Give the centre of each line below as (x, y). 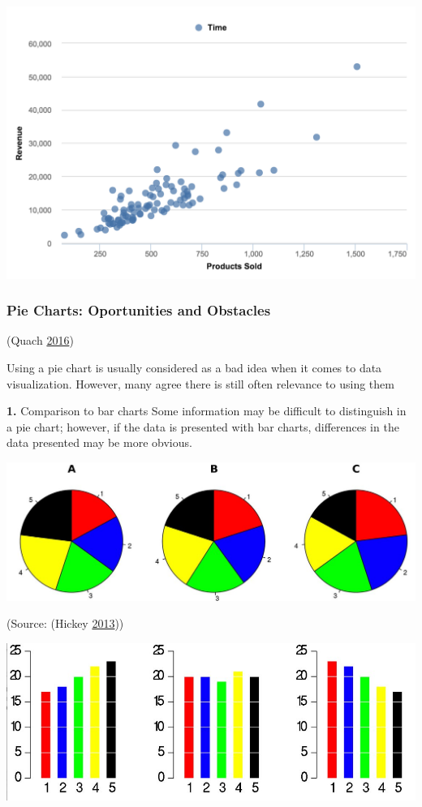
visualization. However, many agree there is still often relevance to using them (200, 383)
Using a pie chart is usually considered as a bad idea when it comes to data (194, 368)
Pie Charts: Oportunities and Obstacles (139, 310)
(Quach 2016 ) (40, 340)
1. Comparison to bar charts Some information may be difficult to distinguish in (207, 411)
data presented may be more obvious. (99, 442)
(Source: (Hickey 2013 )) (65, 623)
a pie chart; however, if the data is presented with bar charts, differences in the (203, 426)
